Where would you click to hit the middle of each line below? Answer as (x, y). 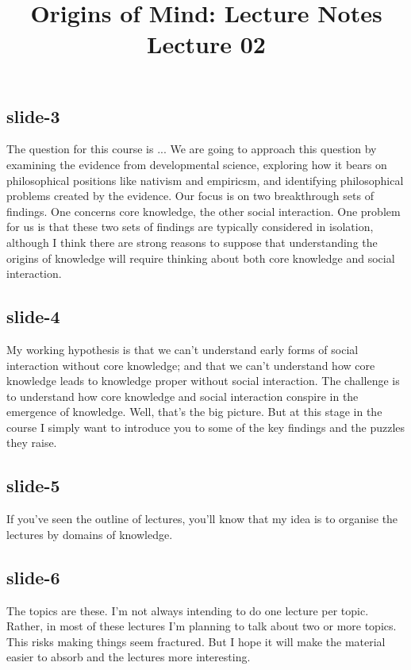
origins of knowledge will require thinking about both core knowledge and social (201, 258)
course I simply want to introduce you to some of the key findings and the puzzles (206, 427)
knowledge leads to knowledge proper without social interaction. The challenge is (203, 381)
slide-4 (33, 316)
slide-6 (33, 577)
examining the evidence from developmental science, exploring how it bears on (197, 164)
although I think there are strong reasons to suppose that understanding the (192, 242)
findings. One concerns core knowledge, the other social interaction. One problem (204, 211)
